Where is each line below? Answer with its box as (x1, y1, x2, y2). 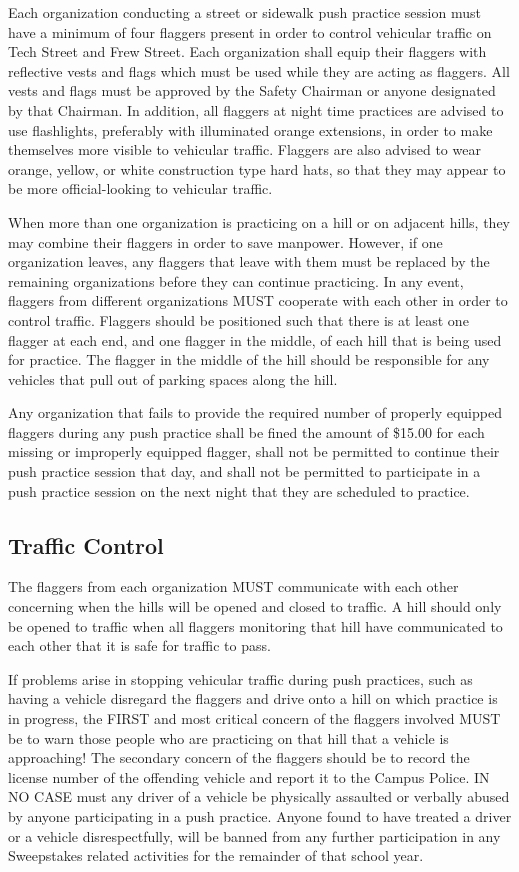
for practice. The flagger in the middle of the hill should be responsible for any (8, 349, 490, 370)
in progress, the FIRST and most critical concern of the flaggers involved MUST (8, 708, 501, 729)
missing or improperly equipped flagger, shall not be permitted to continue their (8, 441, 500, 462)
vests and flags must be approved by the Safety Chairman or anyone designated (8, 80, 496, 101)
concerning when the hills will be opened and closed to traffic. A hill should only (8, 596, 502, 617)
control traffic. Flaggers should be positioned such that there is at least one (8, 309, 469, 330)
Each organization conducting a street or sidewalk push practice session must (8, 2, 481, 22)
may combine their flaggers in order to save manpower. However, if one (8, 231, 443, 252)
